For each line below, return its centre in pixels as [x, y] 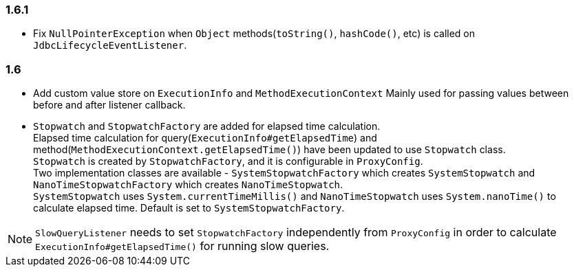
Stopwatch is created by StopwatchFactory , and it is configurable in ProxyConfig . [228, 161]
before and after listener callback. [109, 105]
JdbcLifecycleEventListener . [110, 45]
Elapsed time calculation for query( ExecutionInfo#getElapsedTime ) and [205, 138]
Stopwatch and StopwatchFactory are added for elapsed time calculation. [207, 126]
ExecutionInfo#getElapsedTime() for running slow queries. [182, 246]
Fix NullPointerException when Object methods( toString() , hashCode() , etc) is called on [254, 34]
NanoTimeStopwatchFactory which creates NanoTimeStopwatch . [188, 185]
